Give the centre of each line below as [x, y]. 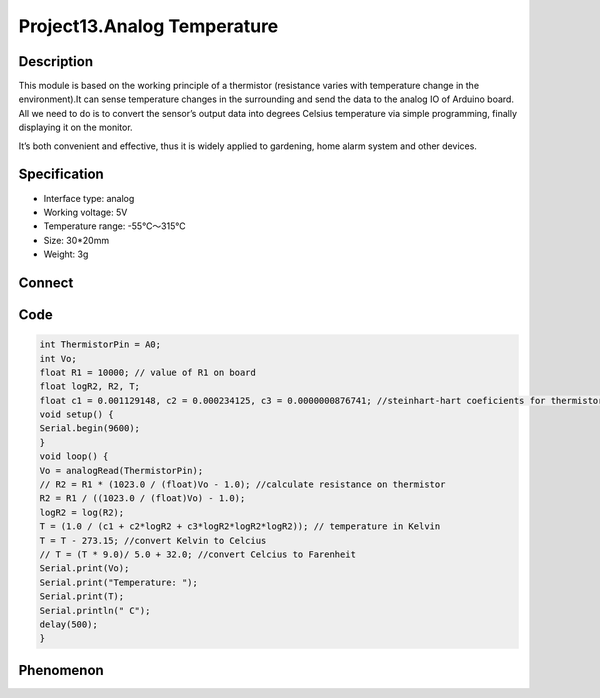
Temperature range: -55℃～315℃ [114, 226]
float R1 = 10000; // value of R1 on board [148, 372]
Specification [61, 174]
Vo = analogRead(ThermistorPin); [121, 470]
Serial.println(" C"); [95, 610]
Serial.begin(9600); [89, 428]
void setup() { [76, 414]
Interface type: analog [89, 198]
